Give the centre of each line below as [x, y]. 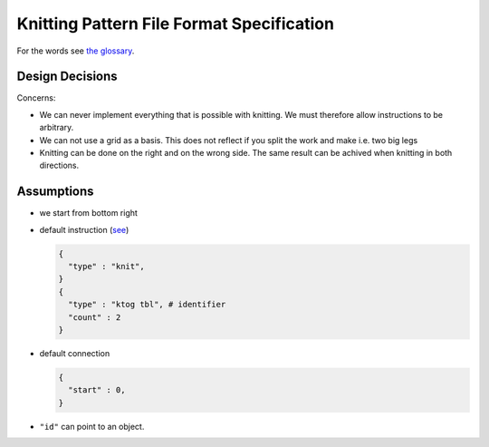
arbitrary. [57, 128]
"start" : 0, [97, 390]
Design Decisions [67, 77]
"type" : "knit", [106, 267]
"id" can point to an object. [92, 426]
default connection [75, 354]
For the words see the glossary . [76, 51]
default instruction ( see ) [84, 229]
